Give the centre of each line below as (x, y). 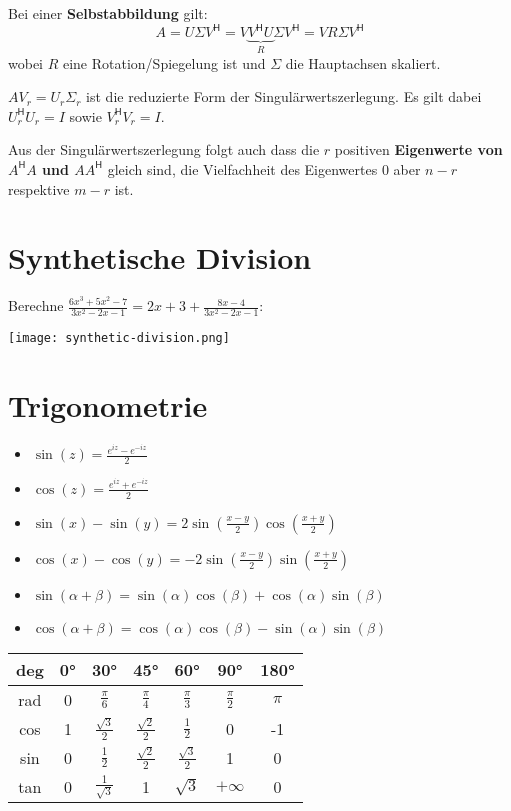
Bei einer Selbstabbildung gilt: (108, 13)
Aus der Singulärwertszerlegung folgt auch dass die (164, 149)
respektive (39, 188)
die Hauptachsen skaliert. (363, 62)
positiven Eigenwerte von (418, 149)
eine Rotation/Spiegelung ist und (164, 62)
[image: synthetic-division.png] (119, 338)
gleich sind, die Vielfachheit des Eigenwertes (242, 168)
